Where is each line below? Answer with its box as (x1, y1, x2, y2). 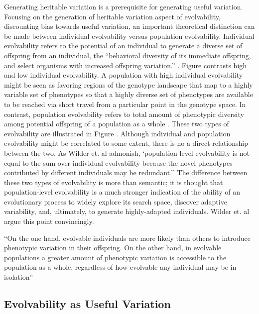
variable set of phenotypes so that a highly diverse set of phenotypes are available (4, 89, 253, 100)
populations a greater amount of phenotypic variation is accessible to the (4, 252, 227, 262)
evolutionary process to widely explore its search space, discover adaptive (4, 196, 227, 207)
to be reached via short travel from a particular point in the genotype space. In (4, 99, 246, 109)
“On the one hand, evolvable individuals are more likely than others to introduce (4, 232, 251, 243)
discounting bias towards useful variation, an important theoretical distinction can (4, 21, 255, 31)
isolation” (4, 272, 33, 282)
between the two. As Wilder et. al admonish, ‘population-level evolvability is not (4, 147, 250, 158)
